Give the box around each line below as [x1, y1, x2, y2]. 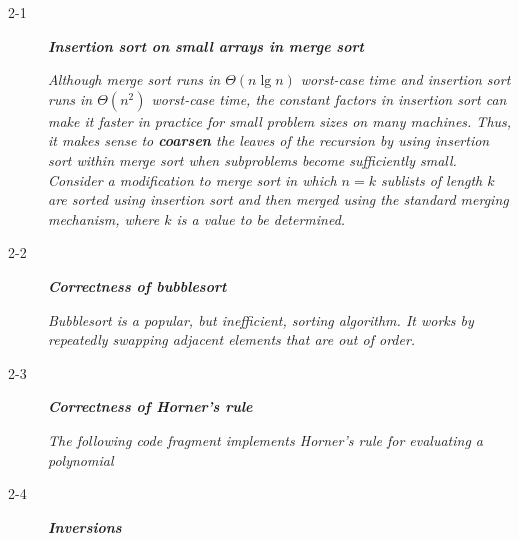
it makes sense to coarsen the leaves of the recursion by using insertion [48, 130, 490, 151]
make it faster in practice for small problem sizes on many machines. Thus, [48, 110, 512, 131]
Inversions [48, 516, 122, 537]
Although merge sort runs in [48, 69, 221, 90]
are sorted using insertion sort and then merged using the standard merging [48, 189, 509, 210]
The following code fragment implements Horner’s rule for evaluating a [48, 429, 484, 450]
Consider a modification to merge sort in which [48, 169, 337, 190]
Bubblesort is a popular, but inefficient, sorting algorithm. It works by [48, 309, 474, 330]
